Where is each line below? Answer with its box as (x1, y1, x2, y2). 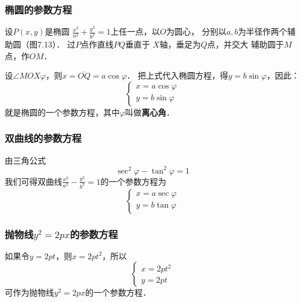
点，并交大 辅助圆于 (207, 38, 284, 50)
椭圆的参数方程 (5, 2, 72, 16)
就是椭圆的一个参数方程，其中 (5, 106, 120, 118)
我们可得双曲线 (5, 175, 62, 187)
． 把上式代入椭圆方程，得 (127, 69, 228, 82)
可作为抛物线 (5, 286, 54, 298)
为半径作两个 (238, 25, 288, 38)
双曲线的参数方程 (5, 131, 82, 145)
